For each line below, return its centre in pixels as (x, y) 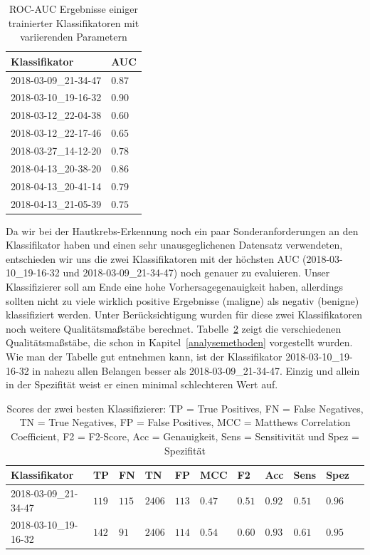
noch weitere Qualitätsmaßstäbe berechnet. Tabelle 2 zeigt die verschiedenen (174, 328)
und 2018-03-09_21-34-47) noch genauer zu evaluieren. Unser (196, 273)
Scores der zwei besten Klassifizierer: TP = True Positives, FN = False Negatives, (185, 408)
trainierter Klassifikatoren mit (74, 22)
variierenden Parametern (74, 37)
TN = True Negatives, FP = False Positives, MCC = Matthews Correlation (185, 422)
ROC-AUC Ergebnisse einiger (73, 9)
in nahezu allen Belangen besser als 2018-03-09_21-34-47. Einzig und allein (196, 370)
